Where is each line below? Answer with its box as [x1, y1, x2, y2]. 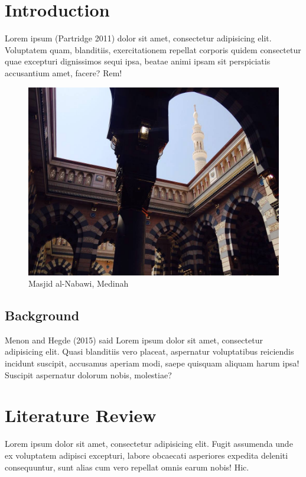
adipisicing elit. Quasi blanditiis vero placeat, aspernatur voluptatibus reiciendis [5, 345, 294, 358]
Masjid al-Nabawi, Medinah [28, 277, 129, 290]
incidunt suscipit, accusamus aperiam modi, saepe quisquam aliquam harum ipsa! [5, 357, 300, 369]
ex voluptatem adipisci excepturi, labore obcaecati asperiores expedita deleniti [5, 449, 288, 461]
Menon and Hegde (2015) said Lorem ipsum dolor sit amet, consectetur [5, 333, 263, 346]
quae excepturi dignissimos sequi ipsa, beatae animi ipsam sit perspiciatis [5, 55, 271, 67]
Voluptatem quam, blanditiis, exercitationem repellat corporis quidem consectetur [5, 43, 301, 56]
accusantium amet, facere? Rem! [5, 66, 122, 79]
